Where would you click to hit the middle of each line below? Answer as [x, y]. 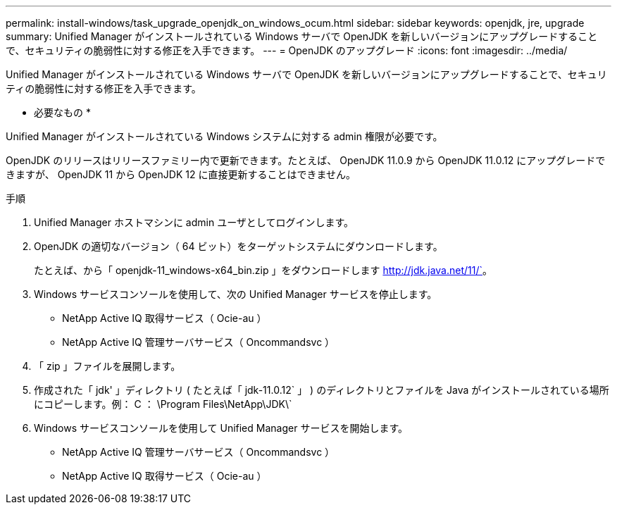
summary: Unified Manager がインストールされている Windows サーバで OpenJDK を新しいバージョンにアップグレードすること [302, 36]
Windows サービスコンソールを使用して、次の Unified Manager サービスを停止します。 [236, 294]
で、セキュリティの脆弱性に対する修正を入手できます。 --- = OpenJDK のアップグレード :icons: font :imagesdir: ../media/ [287, 50]
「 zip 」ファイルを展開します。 [107, 366]
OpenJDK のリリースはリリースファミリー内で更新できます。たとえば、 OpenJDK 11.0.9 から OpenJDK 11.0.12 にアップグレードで [306, 160]
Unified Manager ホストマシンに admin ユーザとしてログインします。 [194, 222]
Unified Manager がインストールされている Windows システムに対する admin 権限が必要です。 [224, 136]
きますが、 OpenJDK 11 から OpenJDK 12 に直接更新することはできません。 [181, 174]
